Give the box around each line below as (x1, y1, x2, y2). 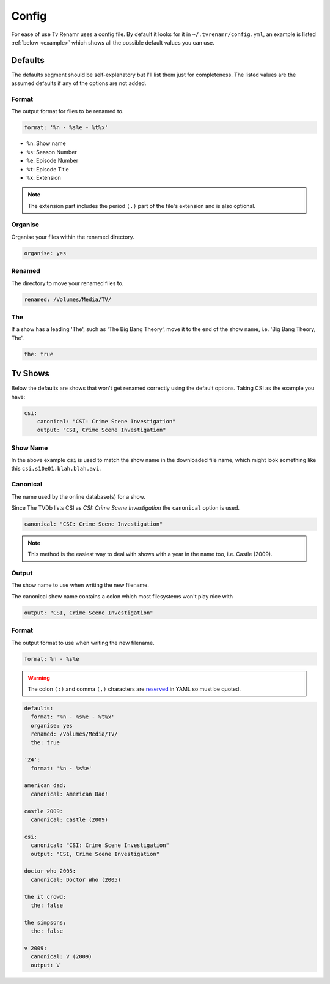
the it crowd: (24, 893, 67, 900)
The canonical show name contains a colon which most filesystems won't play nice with (11, 592, 233, 600)
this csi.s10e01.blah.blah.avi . (11, 465, 101, 472)
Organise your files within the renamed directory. (11, 233, 134, 240)
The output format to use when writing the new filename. (11, 639, 155, 646)
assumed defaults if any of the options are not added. (11, 80, 147, 87)
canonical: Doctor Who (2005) (31, 876, 122, 883)
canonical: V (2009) (31, 953, 92, 960)
